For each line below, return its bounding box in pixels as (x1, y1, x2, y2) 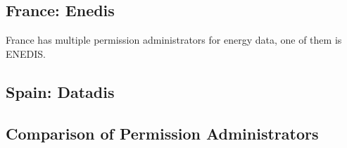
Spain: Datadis (6, 80, 115, 102)
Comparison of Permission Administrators (6, 122, 319, 144)
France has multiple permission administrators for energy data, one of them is (6, 32, 342, 47)
